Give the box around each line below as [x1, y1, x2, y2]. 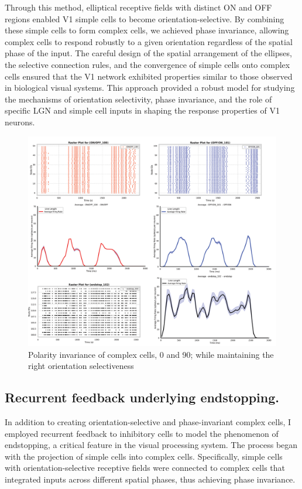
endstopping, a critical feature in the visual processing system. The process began [5, 439, 298, 451]
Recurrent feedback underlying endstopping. [5, 388, 280, 406]
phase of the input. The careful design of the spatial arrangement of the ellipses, [5, 47, 292, 59]
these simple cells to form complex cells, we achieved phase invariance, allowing [5, 24, 289, 36]
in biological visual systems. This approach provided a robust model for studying [5, 81, 295, 94]
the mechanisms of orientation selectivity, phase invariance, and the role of [5, 93, 272, 105]
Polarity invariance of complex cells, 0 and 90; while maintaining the [28, 348, 274, 360]
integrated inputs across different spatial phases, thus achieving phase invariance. [5, 473, 296, 485]
